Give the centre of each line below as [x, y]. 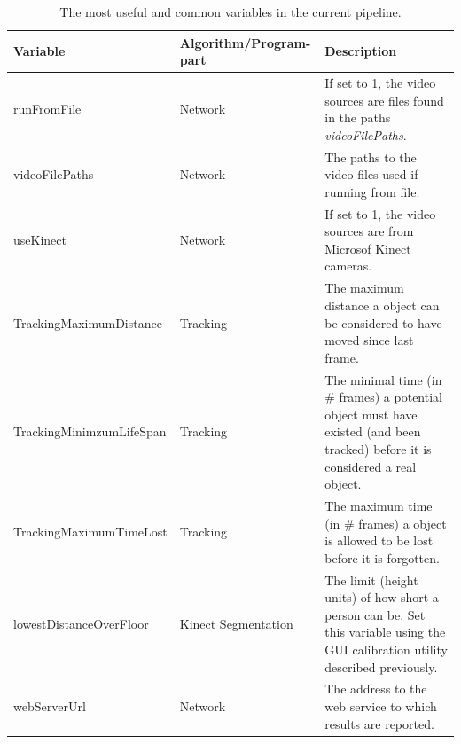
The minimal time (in [383, 379]
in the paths [358, 117]
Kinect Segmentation [236, 623]
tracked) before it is [378, 448]
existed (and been [373, 431]
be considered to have [383, 322]
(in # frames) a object [386, 523]
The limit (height [371, 580]
